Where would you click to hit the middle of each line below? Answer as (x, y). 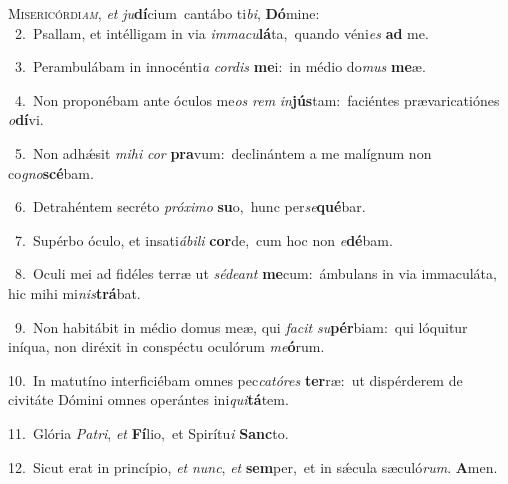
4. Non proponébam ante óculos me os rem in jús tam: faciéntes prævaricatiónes (257, 99)
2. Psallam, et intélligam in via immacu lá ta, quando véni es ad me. (221, 32)
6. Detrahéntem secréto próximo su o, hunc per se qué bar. (190, 206)
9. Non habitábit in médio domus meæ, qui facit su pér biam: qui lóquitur (241, 326)
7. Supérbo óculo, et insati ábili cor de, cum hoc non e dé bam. (203, 239)
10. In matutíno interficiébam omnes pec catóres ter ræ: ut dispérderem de (235, 379)
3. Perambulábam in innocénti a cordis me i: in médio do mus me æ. (220, 66)
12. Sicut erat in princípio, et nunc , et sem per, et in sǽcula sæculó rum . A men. (253, 466)
